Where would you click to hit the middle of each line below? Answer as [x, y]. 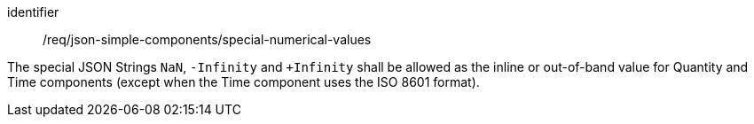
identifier [33, 12]
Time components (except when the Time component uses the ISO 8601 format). [243, 82]
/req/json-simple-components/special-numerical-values [207, 39]
